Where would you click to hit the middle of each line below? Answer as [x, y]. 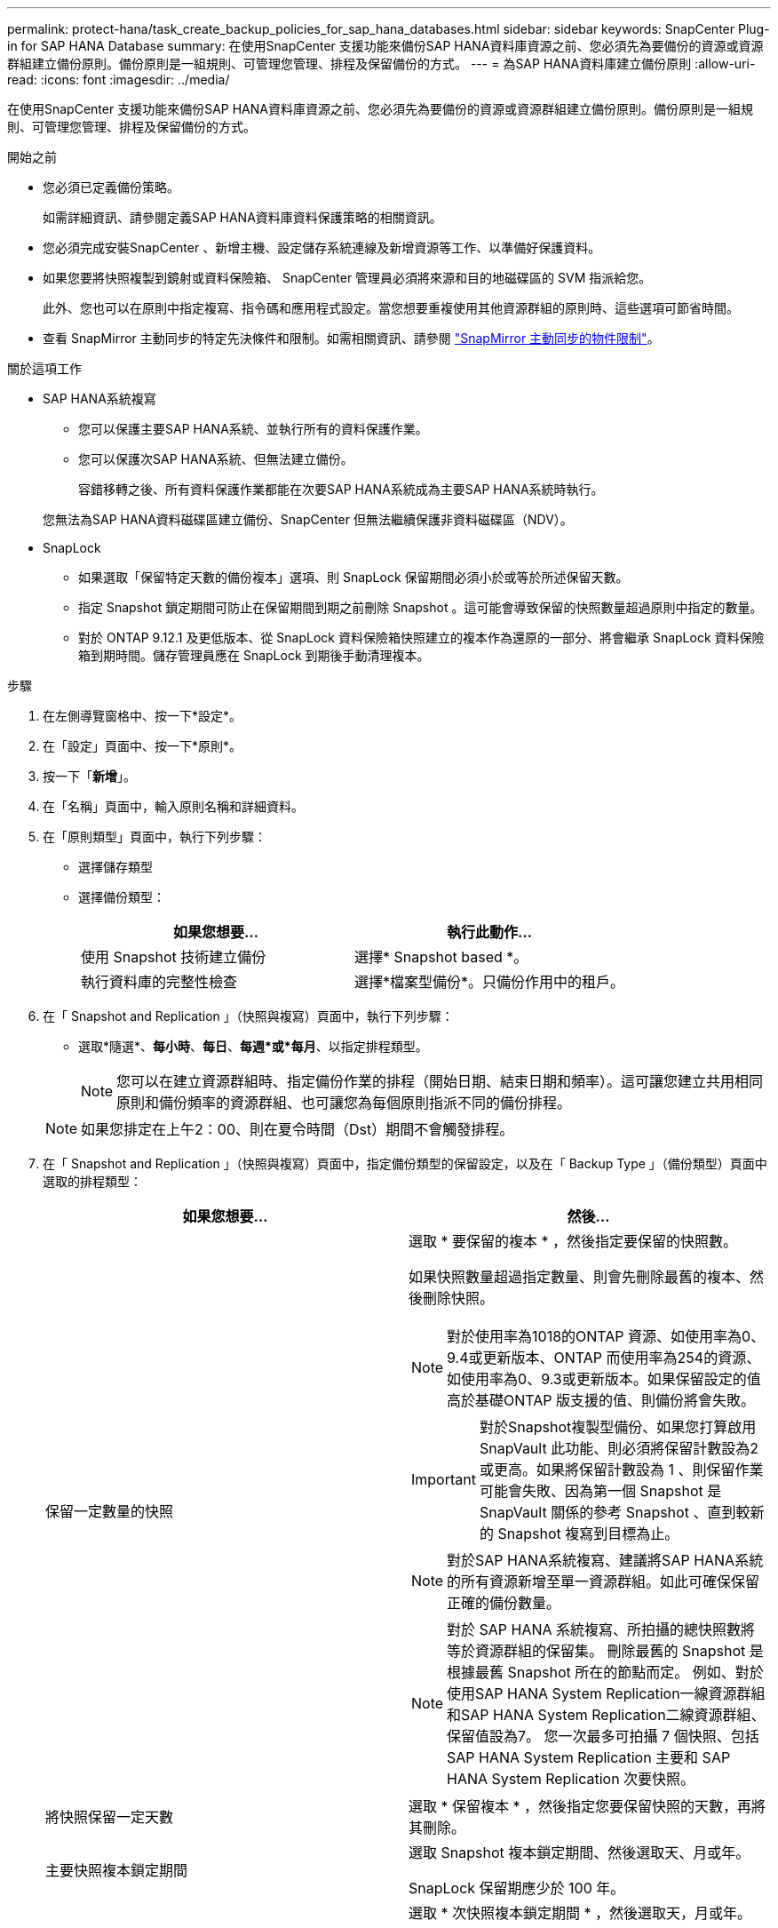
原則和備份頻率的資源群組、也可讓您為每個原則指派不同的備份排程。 [344, 1103]
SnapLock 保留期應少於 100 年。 [517, 1888]
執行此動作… [490, 932]
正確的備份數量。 [504, 1603]
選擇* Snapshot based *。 [441, 957]
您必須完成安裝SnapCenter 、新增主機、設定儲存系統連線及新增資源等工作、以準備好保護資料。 [322, 247]
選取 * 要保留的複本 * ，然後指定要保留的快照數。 [573, 1241]
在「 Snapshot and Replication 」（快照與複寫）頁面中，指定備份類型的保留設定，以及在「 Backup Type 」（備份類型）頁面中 [405, 1163]
